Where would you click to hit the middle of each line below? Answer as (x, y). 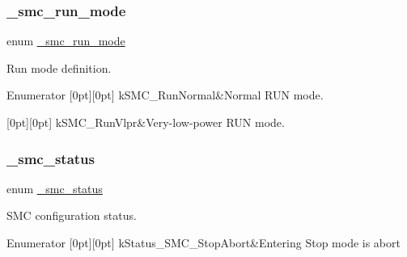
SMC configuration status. (72, 215)
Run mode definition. (59, 67)
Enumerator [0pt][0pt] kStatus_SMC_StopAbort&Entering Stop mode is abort (203, 242)
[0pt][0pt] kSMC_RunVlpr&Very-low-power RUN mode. (146, 122)
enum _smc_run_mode (66, 41)
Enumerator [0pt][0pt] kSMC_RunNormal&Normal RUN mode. (165, 95)
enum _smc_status (55, 188)
